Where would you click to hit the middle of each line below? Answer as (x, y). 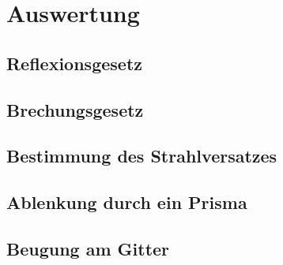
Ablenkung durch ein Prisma (127, 202)
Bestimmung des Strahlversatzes (142, 156)
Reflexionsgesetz (75, 63)
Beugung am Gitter (88, 248)
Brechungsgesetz (75, 109)
